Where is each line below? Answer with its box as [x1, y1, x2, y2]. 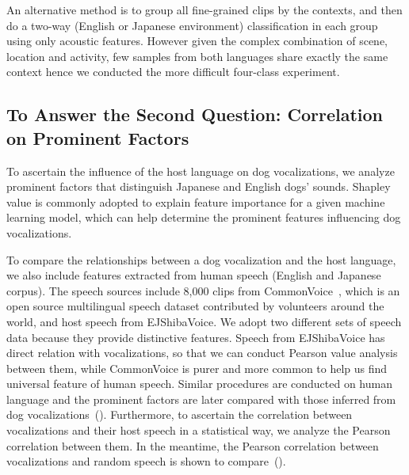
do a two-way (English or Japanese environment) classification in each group [6, 17, 378, 33]
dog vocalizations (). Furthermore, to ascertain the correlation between [6, 406, 353, 423]
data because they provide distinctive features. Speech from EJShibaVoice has [6, 329, 385, 345]
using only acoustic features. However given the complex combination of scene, [6, 32, 388, 49]
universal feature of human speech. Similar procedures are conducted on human [6, 375, 392, 392]
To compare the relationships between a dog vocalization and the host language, [6, 251, 396, 268]
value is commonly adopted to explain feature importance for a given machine [6, 193, 385, 210]
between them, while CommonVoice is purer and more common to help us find [6, 359, 388, 376]
